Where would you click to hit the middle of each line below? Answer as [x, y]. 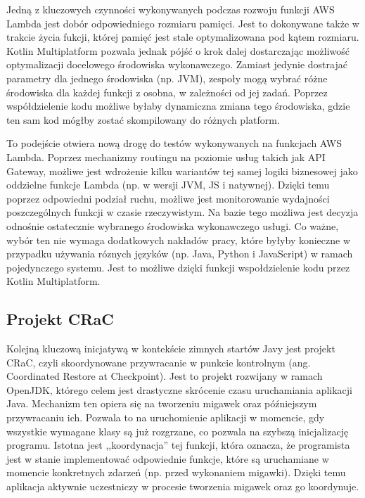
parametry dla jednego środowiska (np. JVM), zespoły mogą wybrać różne [167, 78]
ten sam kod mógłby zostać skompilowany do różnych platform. [143, 119]
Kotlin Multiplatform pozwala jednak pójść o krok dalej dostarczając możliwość [178, 50]
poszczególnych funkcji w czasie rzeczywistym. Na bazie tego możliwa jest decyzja [182, 212]
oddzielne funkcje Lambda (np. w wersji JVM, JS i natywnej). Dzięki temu [168, 185]
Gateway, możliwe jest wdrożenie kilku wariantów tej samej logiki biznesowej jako [182, 171]
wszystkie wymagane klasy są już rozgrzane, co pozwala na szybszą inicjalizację [178, 431]
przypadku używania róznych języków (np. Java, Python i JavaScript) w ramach [180, 254]
